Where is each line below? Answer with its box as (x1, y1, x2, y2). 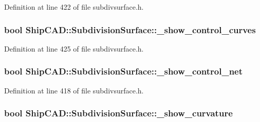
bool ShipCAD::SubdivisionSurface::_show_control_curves (4, 23, 256, 36)
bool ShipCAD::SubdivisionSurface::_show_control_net (4, 65, 243, 78)
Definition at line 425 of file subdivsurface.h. (4, 43, 144, 54)
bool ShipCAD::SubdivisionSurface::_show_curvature (4, 107, 233, 119)
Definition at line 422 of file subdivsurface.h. (4, 2, 144, 12)
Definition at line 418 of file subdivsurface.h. (4, 85, 144, 95)
